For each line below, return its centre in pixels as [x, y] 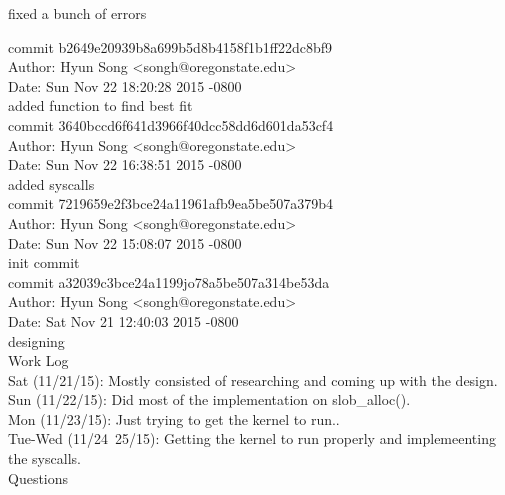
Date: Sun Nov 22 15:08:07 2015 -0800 [125, 242]
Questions [38, 477]
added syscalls [51, 183]
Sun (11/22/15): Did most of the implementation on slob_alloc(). [209, 399]
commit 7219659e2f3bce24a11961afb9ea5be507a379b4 [171, 203]
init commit [44, 262]
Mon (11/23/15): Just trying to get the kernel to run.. [174, 418]
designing [36, 340]
